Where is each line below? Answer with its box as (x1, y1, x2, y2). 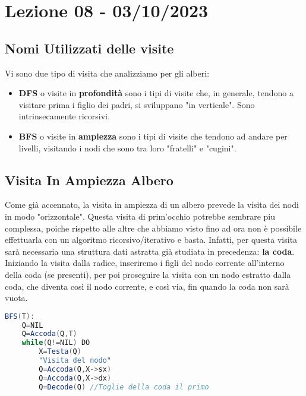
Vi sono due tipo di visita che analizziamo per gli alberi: (5, 66, 210, 79)
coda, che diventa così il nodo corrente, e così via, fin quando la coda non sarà (5, 280, 289, 292)
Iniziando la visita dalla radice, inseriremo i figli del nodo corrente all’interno (5, 256, 285, 269)
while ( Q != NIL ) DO (21, 338, 90, 347)
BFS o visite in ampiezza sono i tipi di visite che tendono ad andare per (18, 129, 288, 142)
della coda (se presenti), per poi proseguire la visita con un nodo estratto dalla (5, 268, 291, 280)
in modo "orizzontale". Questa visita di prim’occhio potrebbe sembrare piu (5, 210, 276, 222)
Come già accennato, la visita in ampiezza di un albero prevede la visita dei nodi (5, 198, 299, 211)
